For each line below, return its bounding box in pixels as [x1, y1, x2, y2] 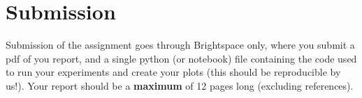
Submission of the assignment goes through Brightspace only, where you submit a [6, 38, 355, 52]
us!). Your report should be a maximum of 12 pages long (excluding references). [6, 78, 354, 92]
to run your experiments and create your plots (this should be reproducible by [6, 65, 341, 79]
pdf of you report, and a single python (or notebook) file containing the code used [6, 51, 357, 65]
